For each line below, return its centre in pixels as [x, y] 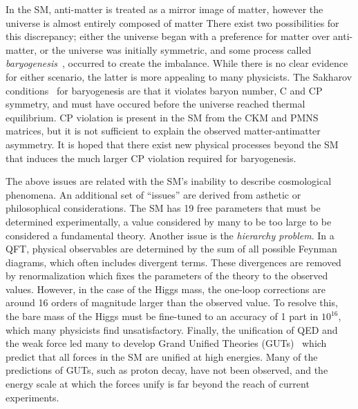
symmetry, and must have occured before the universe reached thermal [156, 104]
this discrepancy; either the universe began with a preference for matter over [168, 36]
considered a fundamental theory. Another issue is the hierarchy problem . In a [170, 235]
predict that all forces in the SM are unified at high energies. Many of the [162, 356]
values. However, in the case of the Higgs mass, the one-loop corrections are [166, 289]
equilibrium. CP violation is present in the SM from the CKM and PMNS [162, 117]
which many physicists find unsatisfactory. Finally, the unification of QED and [172, 329]
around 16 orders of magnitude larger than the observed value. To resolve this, [172, 302]
